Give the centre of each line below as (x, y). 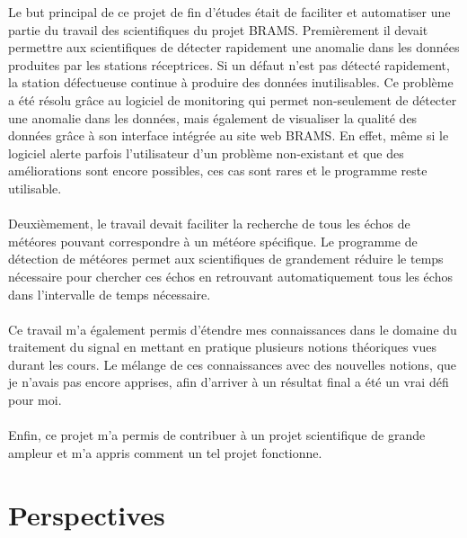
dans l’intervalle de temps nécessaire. (110, 294)
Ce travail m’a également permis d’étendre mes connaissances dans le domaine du (233, 329)
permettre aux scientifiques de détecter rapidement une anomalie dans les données (234, 47)
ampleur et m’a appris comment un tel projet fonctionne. (165, 452)
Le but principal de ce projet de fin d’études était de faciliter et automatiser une (229, 12)
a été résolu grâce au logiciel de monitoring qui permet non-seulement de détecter (233, 99)
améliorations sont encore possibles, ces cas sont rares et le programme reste (218, 170)
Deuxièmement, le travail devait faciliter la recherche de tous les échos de (209, 224)
